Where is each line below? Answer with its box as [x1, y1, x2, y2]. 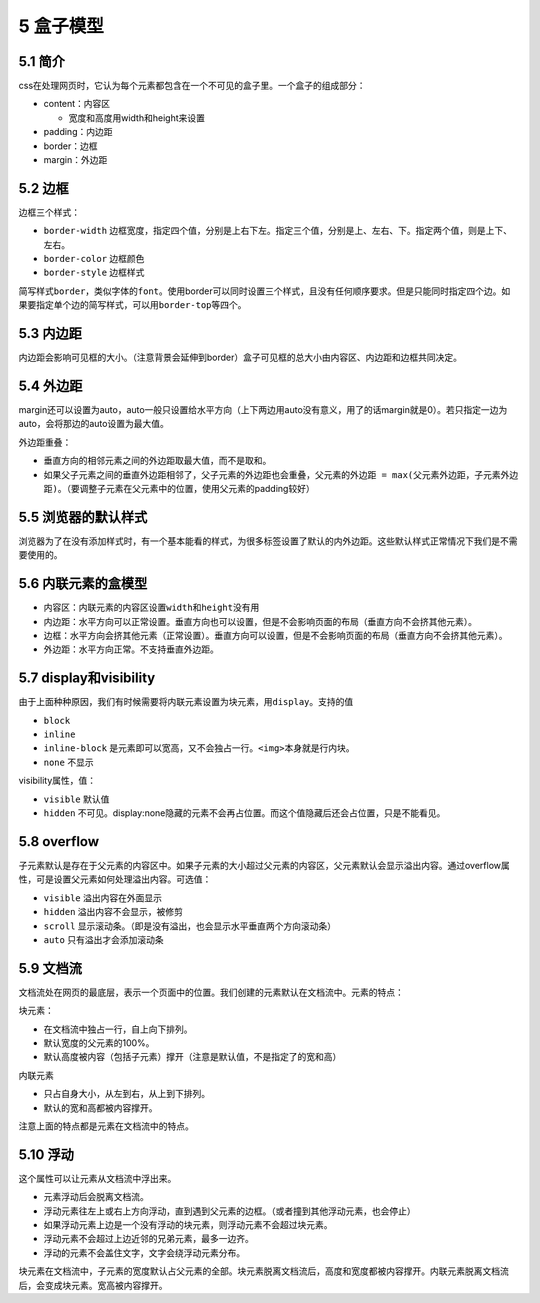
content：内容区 [43, 98, 111, 110]
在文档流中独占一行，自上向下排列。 [43, 1023, 193, 1035]
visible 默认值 [43, 793, 110, 805]
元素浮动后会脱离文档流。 [43, 1191, 149, 1203]
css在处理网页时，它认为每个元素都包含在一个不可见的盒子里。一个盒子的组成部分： [18, 80, 366, 92]
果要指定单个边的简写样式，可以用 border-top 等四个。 [18, 299, 247, 311]
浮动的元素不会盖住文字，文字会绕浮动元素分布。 [43, 1246, 245, 1259]
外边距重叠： [18, 436, 72, 448]
